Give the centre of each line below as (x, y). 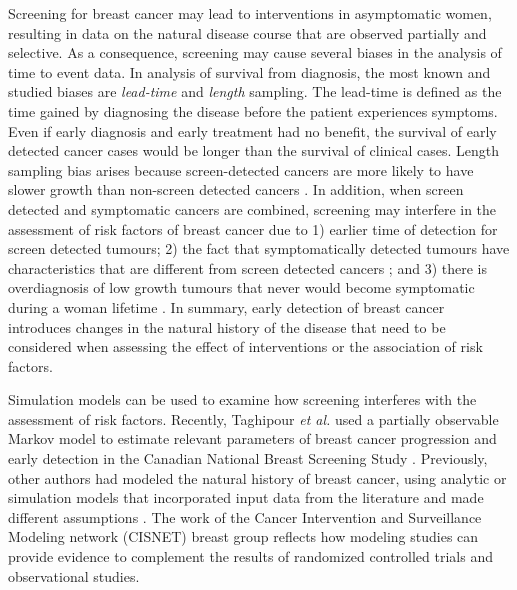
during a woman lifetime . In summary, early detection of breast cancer (226, 306)
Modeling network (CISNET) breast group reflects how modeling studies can (243, 536)
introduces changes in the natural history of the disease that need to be (227, 326)
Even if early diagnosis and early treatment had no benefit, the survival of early (252, 130)
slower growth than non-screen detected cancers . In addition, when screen (236, 189)
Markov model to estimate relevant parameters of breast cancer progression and (252, 438)
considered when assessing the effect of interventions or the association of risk (245, 346)
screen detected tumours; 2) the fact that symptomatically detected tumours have (259, 248)
